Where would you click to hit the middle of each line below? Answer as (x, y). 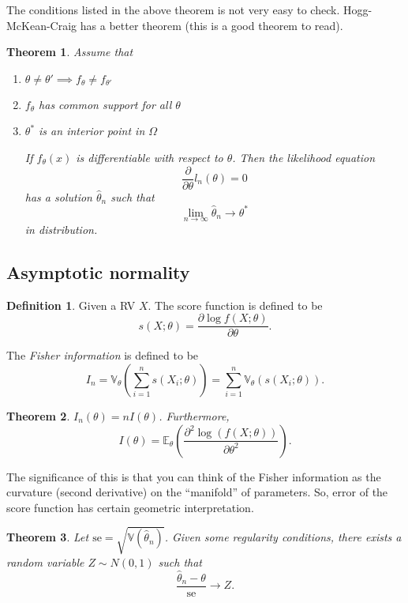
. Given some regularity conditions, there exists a (283, 537)
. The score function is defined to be (235, 305)
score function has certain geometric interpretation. (130, 507)
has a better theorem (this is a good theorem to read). (211, 25)
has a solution (58, 196)
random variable (45, 562)
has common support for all (105, 104)
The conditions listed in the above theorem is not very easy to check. (173, 9)
